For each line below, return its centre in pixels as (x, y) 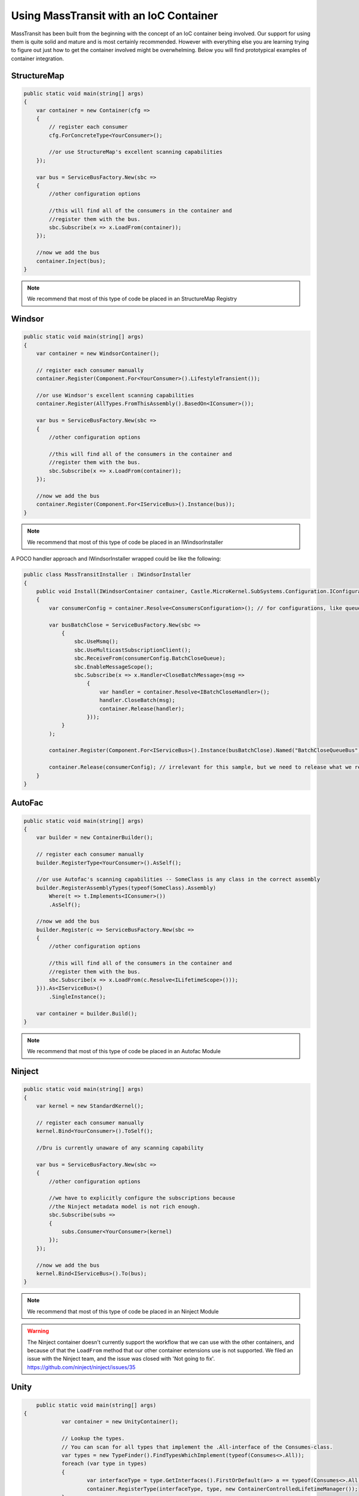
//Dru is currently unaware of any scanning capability (120, 1148)
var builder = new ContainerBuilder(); (95, 837)
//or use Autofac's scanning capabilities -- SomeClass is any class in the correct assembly (178, 879)
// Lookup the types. (93, 1439)
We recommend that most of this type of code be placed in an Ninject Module (123, 1311)
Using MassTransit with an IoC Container (115, 16)
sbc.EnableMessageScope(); (114, 667)
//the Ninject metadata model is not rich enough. (124, 1206)
